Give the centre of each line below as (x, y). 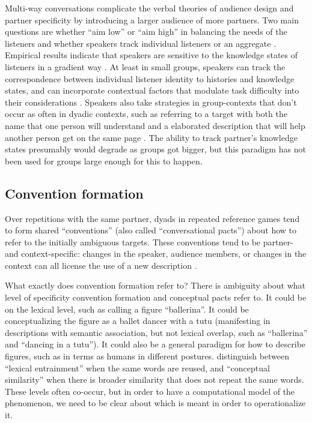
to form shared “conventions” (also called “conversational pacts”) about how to (151, 230)
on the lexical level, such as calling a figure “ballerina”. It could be (127, 309)
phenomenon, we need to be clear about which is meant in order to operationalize (155, 403)
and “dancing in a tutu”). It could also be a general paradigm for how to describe (155, 344)
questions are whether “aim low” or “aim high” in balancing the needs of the (146, 31)
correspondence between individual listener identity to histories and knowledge (150, 78)
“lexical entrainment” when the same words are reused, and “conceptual (137, 367)
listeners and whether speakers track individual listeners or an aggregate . (141, 43)
